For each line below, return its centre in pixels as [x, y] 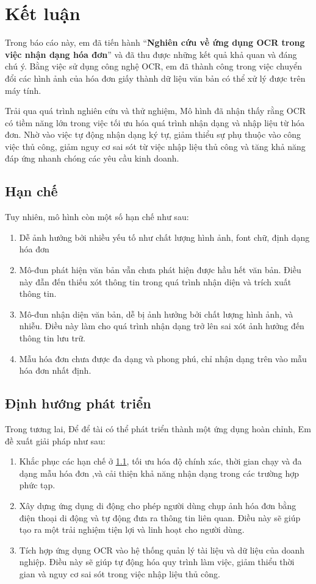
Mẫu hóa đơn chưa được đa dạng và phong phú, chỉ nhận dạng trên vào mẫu [163, 358]
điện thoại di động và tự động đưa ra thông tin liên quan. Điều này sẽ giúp [160, 517]
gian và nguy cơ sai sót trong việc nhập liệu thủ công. [120, 573]
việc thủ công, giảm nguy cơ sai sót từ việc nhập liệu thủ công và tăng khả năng [155, 146]
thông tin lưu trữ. [52, 338]
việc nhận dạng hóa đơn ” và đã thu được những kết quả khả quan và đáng [151, 54]
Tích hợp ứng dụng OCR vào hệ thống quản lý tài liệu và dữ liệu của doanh [162, 550]
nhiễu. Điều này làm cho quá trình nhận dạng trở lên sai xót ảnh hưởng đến [162, 326]
